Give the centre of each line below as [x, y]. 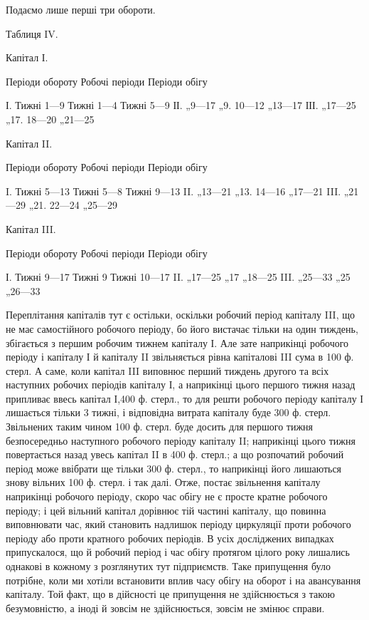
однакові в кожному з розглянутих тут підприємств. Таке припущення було [168, 566]
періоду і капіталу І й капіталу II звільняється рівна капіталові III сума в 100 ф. [180, 357]
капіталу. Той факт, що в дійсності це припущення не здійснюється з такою [170, 594]
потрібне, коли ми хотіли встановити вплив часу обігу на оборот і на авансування [183, 580]
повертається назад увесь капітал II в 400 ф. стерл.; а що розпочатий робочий [175, 454]
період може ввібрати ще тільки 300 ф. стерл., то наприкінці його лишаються [174, 468]
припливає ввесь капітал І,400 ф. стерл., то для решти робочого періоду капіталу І [184, 398]
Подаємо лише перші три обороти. [81, 9]
